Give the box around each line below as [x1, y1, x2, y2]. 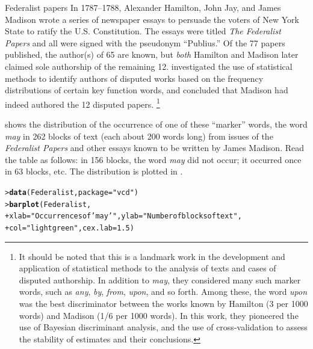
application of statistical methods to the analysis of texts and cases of [19, 262, 276, 274]
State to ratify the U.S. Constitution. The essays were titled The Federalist [5, 25, 281, 37]
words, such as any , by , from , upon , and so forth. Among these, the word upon [19, 285, 308, 298]
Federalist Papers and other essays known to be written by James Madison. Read [5, 141, 304, 154]
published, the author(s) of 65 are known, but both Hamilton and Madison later [5, 48, 299, 61]
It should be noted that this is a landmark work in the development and [19, 250, 285, 262]
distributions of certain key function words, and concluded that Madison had [5, 84, 288, 96]
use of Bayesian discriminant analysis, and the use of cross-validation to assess [19, 321, 308, 333]
